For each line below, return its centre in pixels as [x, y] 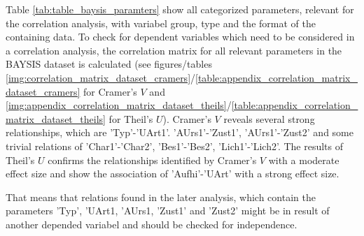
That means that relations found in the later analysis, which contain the [161, 197]
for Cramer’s [110, 91]
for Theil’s [131, 118]
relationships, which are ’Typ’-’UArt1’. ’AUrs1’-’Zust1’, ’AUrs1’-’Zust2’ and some [180, 132]
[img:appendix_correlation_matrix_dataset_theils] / [119, 105]
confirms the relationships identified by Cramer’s [152, 160]
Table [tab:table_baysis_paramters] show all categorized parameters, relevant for [180, 9]
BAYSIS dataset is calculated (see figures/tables [109, 64]
